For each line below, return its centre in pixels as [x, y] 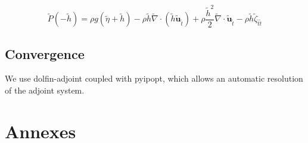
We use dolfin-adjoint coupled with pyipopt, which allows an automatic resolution [154, 78]
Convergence [45, 53]
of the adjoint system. [45, 90]
